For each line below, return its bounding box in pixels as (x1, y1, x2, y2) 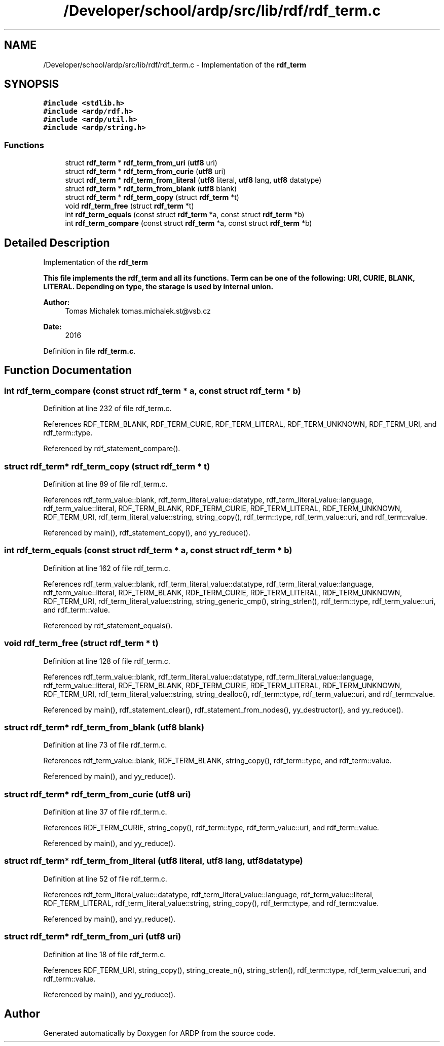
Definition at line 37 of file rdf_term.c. (43, 807, 167, 816)
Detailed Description (4, 236, 110, 249)
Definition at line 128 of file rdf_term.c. (43, 656, 170, 665)
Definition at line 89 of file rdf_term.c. (43, 480, 168, 488)
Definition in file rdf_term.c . (43, 347, 136, 356)
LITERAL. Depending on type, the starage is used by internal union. (43, 282, 274, 291)
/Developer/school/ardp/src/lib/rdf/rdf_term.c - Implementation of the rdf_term (43, 60, 307, 69)
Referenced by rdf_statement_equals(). (43, 621, 173, 630)
